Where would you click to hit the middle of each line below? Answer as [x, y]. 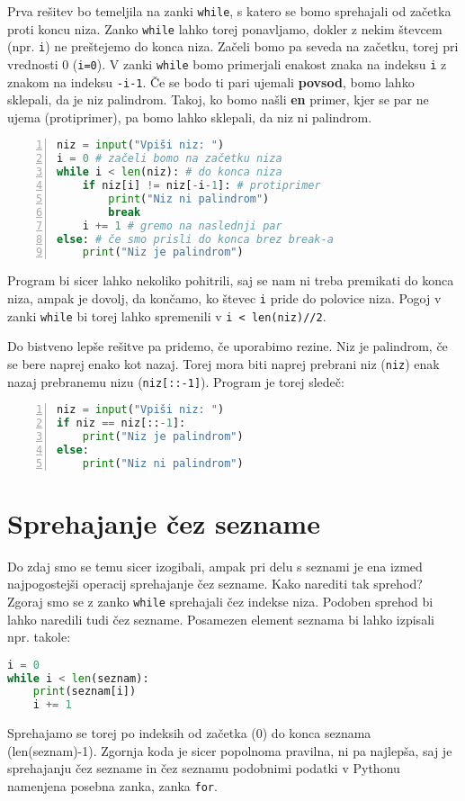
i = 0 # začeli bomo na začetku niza [170, 159]
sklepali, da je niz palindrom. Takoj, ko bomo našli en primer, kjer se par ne [218, 99]
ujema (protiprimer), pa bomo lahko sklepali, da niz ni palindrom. [190, 117]
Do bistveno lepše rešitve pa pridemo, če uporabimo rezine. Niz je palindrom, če [228, 346]
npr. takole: [39, 637]
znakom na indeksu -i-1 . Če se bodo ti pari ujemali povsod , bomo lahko [211, 81]
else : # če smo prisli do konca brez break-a [195, 239]
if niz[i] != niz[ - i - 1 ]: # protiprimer [201, 186]
